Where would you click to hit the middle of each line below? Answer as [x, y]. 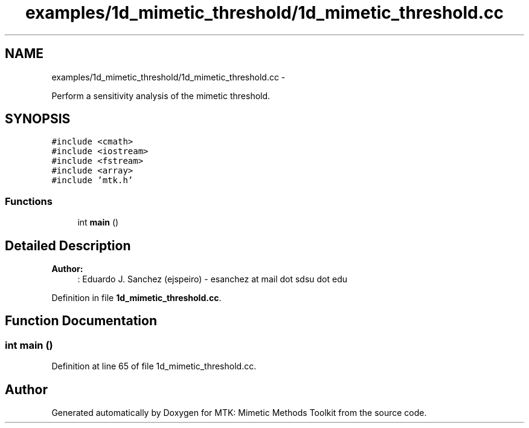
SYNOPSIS [38, 119]
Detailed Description [68, 245]
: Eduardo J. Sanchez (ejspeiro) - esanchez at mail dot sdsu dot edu [213, 279]
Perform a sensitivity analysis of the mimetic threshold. [161, 96]
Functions [29, 201]
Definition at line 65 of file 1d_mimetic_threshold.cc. [154, 366]
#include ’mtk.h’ [92, 180]
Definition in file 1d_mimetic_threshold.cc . [136, 298]
